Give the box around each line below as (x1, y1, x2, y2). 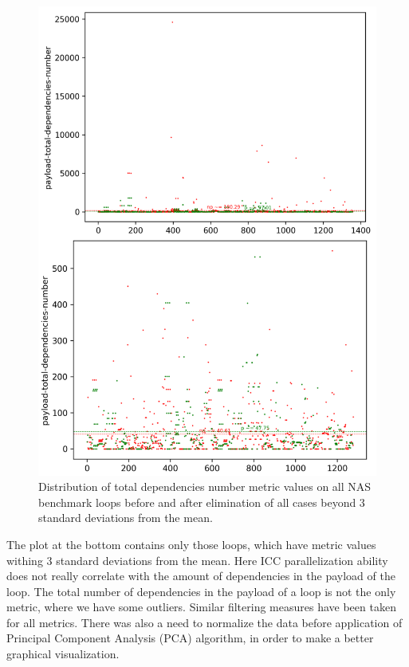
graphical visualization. (6, 645, 120, 662)
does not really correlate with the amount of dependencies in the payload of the (6, 567, 395, 584)
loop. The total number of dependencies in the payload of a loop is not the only (6, 583, 396, 599)
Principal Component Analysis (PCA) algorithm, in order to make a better (6, 630, 374, 646)
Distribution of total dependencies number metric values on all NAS (38, 478, 372, 495)
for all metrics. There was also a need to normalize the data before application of (6, 614, 403, 630)
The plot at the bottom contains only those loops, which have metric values (6, 536, 376, 552)
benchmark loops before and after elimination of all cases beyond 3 (38, 493, 365, 510)
